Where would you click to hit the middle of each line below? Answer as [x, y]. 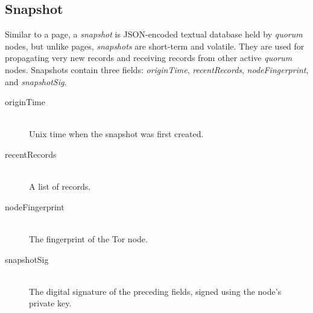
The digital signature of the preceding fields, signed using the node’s [155, 291]
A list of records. [60, 186]
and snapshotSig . [36, 81]
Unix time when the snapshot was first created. [116, 134]
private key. [50, 303]
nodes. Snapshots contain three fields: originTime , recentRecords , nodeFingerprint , [157, 69]
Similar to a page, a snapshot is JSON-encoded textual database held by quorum [154, 34]
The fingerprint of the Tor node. [88, 238]
